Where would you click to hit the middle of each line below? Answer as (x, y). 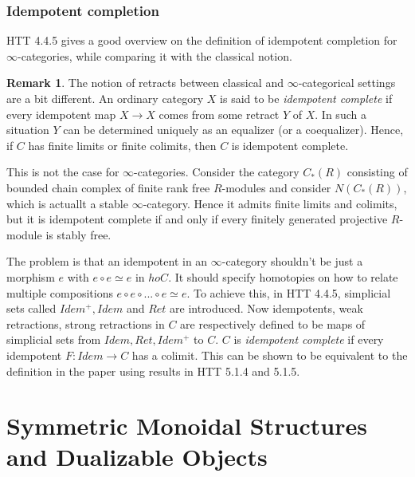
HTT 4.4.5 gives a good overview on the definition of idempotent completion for (202, 40)
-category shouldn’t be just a (292, 261)
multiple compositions (60, 292)
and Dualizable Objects (137, 457)
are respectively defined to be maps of (273, 323)
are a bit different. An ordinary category (105, 98)
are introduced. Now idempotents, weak (266, 308)
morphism (31, 276)
